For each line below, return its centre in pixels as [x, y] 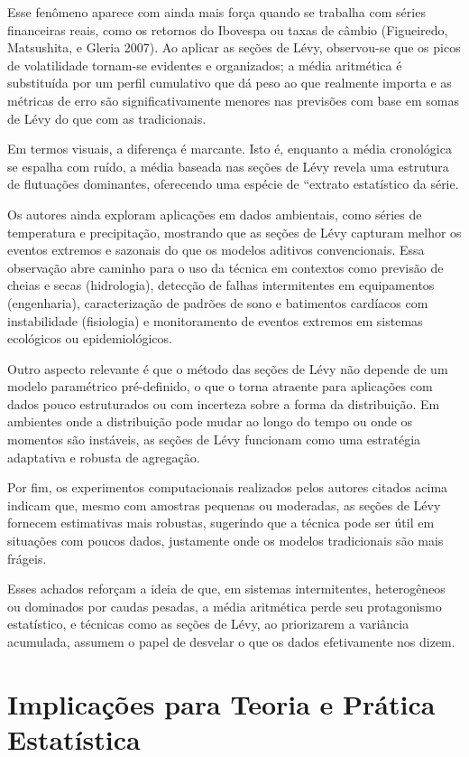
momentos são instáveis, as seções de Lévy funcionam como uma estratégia [214, 439]
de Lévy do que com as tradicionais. [107, 118]
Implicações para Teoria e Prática [221, 703]
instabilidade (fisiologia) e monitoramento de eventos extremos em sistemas [215, 320]
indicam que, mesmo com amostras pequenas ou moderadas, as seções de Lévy [224, 505]
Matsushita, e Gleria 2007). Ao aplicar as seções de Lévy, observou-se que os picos [234, 47]
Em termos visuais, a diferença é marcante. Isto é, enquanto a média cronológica [230, 149]
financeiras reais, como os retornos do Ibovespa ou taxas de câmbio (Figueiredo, [228, 29]
